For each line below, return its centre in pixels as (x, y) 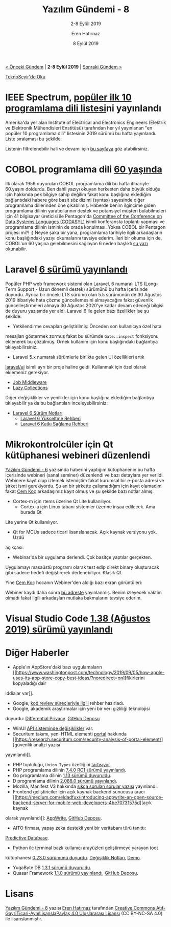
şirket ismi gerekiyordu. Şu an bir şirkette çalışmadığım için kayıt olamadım (83, 486)
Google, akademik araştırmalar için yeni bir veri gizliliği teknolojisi (81, 708)
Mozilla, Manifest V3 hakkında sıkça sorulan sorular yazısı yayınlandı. (85, 786)
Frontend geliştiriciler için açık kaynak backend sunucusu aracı (79, 791)
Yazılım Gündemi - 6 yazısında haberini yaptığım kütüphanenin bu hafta (80, 469)
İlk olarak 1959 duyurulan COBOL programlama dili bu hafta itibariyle (77, 183)
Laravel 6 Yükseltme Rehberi (50, 418)
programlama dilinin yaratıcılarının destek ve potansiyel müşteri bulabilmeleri (86, 210)
